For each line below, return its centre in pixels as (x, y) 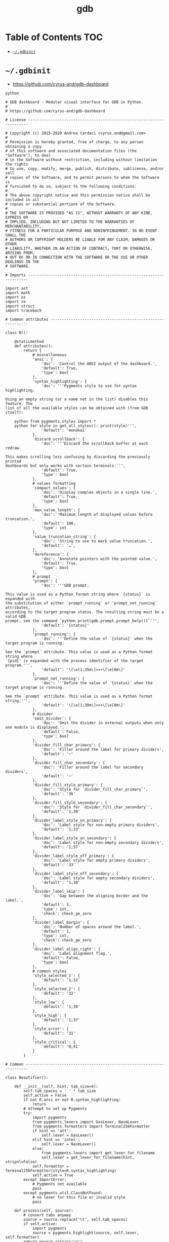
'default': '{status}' (65, 625)
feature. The (19, 403)
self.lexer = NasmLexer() (69, 1144)
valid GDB (16, 616)
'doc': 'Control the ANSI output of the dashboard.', (99, 364)
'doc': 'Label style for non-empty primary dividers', (100, 825)
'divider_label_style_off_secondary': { (75, 874)
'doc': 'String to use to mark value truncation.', (97, 541)
